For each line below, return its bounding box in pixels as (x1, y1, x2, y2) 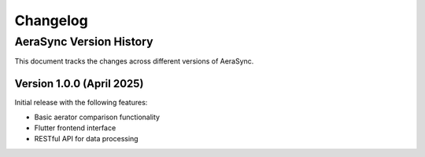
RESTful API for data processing (34, 134, 139, 144)
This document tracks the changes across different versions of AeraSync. (14, 57, 254, 66)
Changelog (14, 12, 88, 29)
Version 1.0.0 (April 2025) (14, 77, 144, 90)
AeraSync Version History (14, 35, 153, 49)
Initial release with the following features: (14, 98, 148, 108)
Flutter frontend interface (34, 123, 116, 133)
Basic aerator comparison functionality (34, 112, 161, 122)
